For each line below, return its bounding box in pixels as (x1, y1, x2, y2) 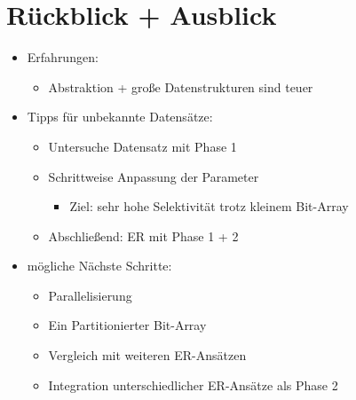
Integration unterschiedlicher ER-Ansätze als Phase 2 (48, 375, 338, 394)
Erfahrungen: (27, 48, 99, 67)
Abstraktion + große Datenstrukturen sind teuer (48, 77, 313, 96)
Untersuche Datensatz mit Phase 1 (48, 137, 237, 155)
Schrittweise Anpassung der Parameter (48, 167, 259, 185)
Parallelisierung (48, 286, 132, 304)
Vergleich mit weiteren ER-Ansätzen (48, 346, 247, 365)
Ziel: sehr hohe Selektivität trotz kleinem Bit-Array (69, 197, 349, 216)
